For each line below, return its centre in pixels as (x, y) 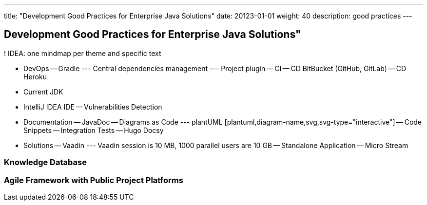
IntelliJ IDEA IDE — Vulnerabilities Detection (93, 107)
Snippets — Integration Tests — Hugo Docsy (94, 130)
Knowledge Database (45, 162)
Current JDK (43, 92)
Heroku (35, 76)
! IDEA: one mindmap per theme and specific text (83, 53)
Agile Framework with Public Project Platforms (94, 180)
